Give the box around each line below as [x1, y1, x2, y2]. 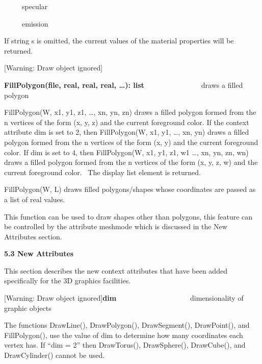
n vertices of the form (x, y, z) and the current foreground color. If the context [4, 116, 249, 127]
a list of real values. [4, 193, 65, 204]
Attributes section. [4, 231, 62, 241]
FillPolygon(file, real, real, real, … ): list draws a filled [4, 79, 243, 90]
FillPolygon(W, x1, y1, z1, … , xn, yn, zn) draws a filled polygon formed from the [4, 107, 256, 117]
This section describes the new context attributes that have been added [4, 265, 227, 276]
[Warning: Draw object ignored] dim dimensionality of [4, 293, 244, 303]
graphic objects [4, 302, 51, 313]
